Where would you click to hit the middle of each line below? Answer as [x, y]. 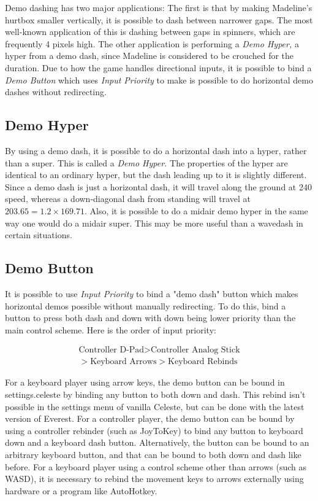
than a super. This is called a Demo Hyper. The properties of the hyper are [146, 162]
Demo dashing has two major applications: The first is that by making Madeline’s [159, 7]
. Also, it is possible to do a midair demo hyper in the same [196, 210]
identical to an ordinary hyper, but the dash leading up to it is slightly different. [156, 175]
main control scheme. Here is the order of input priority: [111, 329]
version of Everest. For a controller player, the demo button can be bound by [150, 418]
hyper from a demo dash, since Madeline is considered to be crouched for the [150, 56]
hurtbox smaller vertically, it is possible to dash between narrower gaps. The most [159, 19]
